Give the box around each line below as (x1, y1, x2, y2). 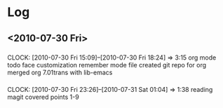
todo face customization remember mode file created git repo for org (7, 60, 207, 69)
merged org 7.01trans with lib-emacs (7, 68, 113, 76)
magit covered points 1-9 (7, 93, 79, 102)
